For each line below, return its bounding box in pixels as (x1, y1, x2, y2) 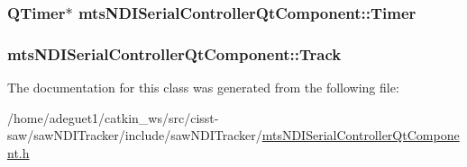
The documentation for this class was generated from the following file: (7, 78, 399, 97)
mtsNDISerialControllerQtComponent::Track (7, 42, 342, 65)
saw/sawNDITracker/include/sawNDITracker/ (7, 126, 262, 145)
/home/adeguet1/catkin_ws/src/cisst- (7, 108, 219, 127)
